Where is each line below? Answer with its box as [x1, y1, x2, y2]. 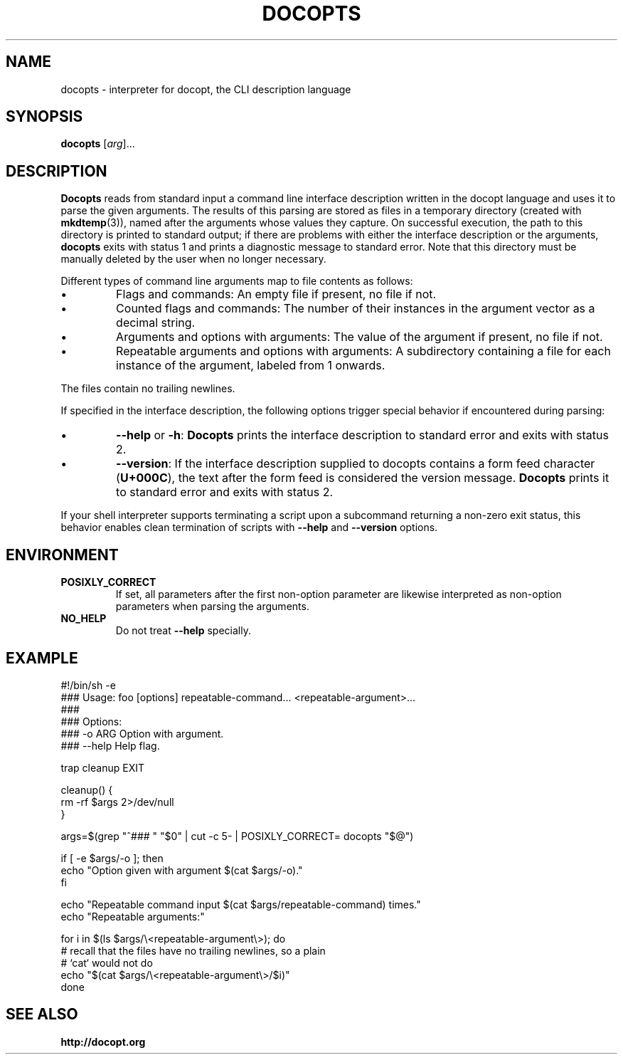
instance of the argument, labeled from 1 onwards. [116, 358, 385, 373]
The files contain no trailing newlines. [60, 382, 235, 395]
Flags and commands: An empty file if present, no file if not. [116, 287, 437, 302]
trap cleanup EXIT [60, 761, 144, 774]
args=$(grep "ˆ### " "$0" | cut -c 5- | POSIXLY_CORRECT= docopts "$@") [60, 829, 414, 842]
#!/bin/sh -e [60, 678, 116, 691]
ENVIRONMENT [6, 545, 119, 564]
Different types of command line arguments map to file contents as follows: [60, 275, 413, 288]
